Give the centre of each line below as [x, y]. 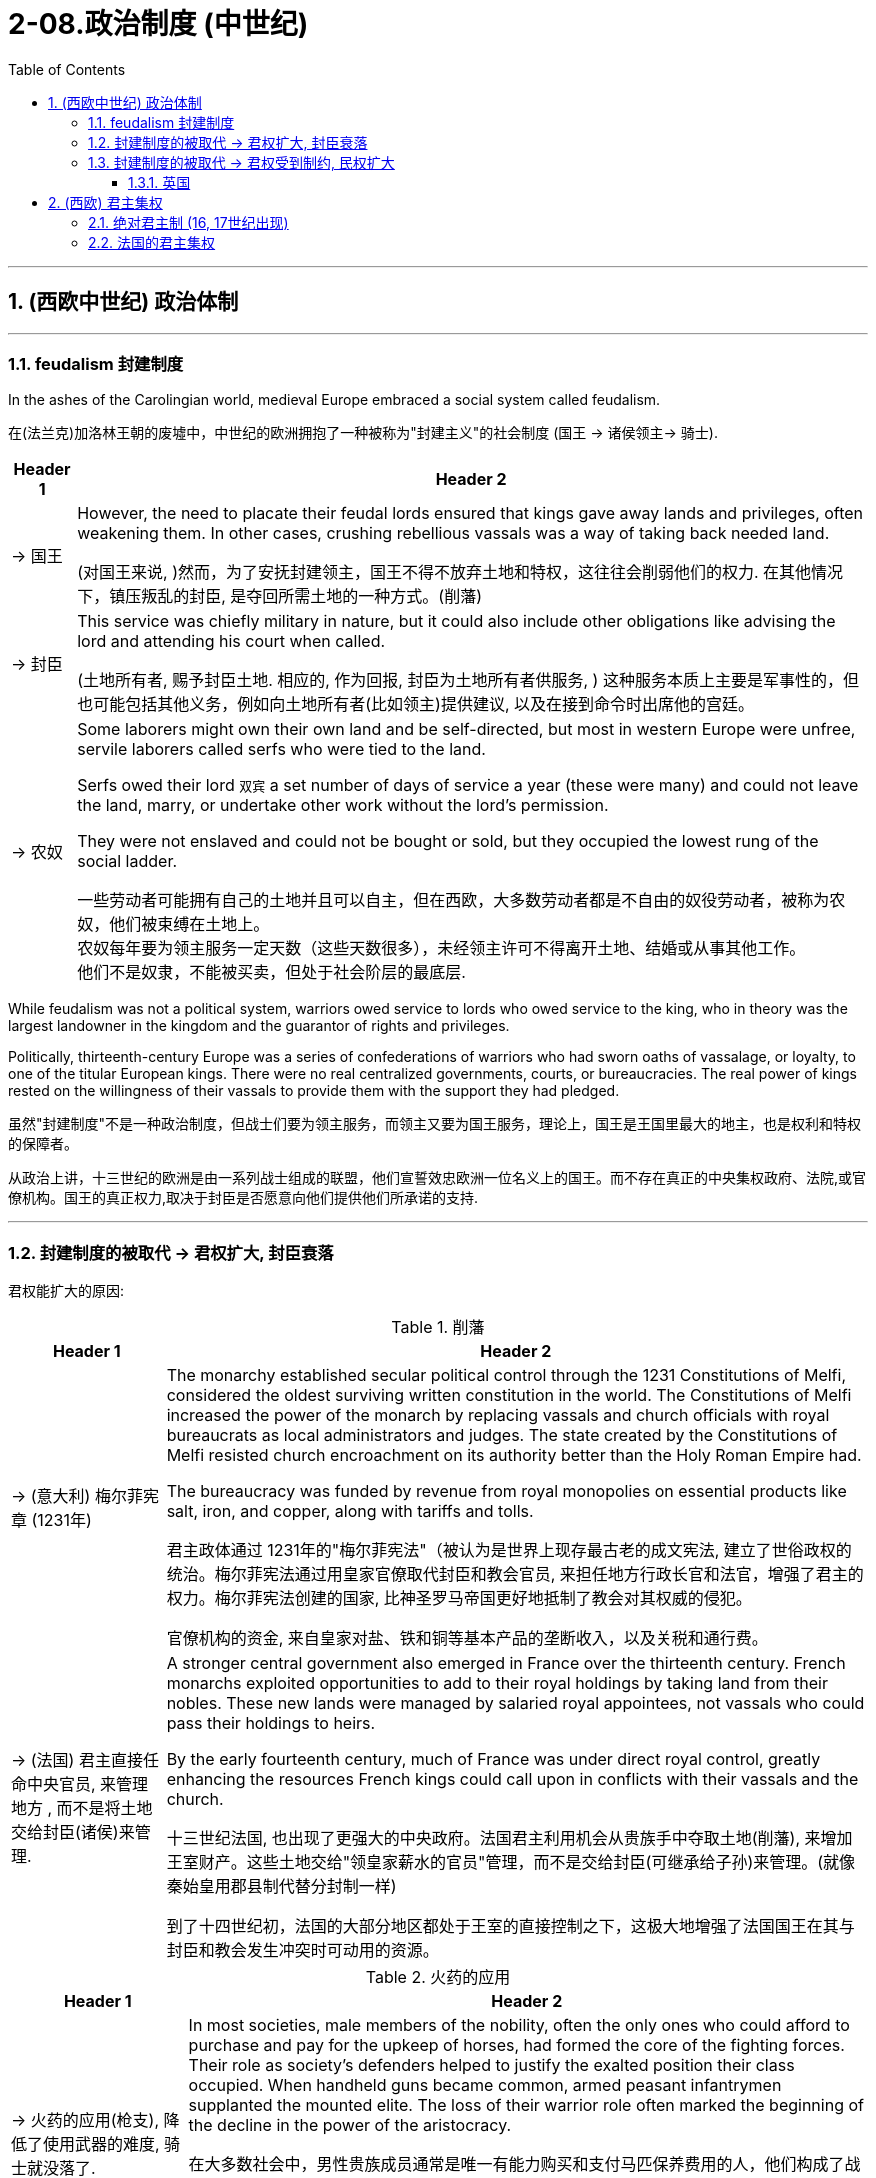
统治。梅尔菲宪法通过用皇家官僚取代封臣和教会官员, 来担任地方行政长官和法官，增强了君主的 [515, 1574]
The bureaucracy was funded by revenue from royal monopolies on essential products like [506, 1491]
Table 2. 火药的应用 [438, 1977]
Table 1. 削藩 [438, 1327]
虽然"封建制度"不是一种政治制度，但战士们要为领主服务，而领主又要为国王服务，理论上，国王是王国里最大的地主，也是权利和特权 [435, 1124]
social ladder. [127, 861]
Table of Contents [67, 69]
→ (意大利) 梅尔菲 [77, 1496]
